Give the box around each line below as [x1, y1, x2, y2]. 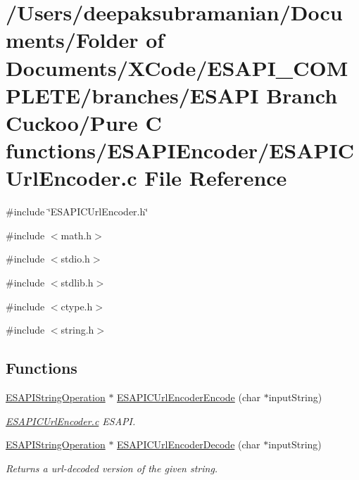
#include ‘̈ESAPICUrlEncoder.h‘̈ [6, 204, 149, 219]
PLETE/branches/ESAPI [6, 80, 259, 109]
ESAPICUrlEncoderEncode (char [117, 390, 260, 405]
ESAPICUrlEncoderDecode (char [117, 437, 260, 452]
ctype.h [61, 298, 93, 313]
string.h [61, 322, 94, 337]
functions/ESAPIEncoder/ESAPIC [6, 136, 355, 165]
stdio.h [61, 251, 90, 266]
